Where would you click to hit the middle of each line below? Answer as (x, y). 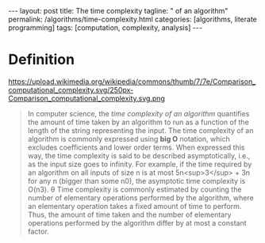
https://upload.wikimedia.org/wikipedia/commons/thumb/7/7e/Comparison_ (132, 82)
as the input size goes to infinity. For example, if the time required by (140, 164)
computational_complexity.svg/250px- (71, 89)
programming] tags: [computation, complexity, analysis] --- (106, 28)
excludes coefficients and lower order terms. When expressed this (136, 147)
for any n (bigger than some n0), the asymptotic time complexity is (136, 180)
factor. (38, 231)
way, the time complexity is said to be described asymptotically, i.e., (139, 155)
